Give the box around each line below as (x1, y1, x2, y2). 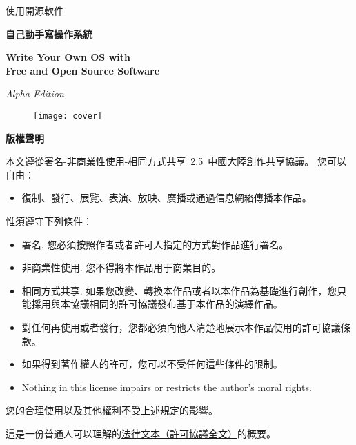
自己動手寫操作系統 (6, 26, 92, 41)
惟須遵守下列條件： (6, 214, 92, 228)
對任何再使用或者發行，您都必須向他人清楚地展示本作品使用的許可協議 (21, 319, 341, 334)
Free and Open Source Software (6, 63, 160, 77)
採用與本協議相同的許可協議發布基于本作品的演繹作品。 (31, 297, 283, 311)
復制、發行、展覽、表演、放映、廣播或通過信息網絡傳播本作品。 (21, 190, 312, 205)
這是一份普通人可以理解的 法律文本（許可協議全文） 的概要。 (6, 426, 276, 440)
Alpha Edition (6, 86, 64, 101)
